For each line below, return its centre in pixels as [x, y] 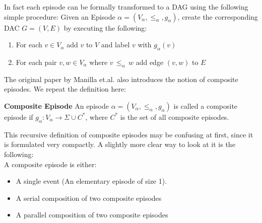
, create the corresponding [218, 16]
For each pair [36, 62]
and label [115, 45]
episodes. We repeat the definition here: [65, 89]
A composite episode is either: [50, 164]
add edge [150, 62]
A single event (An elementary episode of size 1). [91, 181]
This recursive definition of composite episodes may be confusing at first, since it [129, 134]
